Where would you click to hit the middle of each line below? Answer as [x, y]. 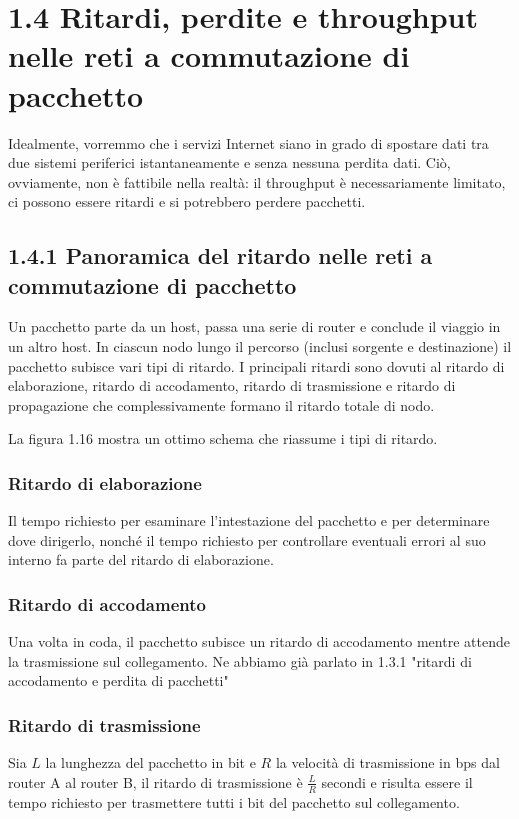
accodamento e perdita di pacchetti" [118, 680]
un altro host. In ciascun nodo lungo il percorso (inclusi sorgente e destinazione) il [260, 346]
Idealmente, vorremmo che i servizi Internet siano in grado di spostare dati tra [248, 142]
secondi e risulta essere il [397, 781]
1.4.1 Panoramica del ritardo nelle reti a [220, 255]
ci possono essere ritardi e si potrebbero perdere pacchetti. [187, 201]
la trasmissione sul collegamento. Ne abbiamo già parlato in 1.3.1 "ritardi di [240, 660]
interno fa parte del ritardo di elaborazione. [141, 559]
